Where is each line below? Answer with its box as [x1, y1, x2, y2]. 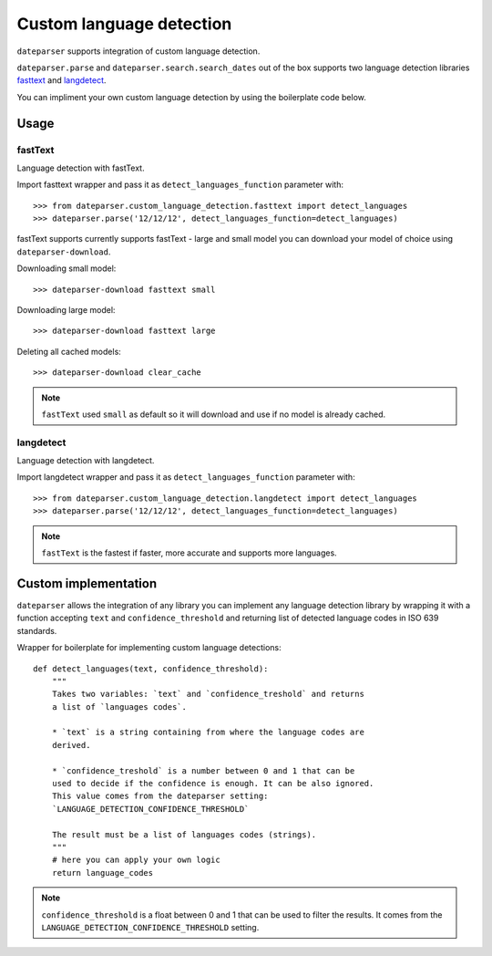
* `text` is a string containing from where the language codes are [51, 727, 364, 738]
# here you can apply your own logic [51, 855, 220, 866]
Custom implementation [16, 576, 158, 591]
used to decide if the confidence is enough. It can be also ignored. [51, 778, 374, 789]
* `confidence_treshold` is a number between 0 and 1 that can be [51, 765, 355, 775]
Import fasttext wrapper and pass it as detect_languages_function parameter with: [16, 179, 343, 191]
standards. [16, 625, 57, 636]
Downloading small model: [16, 263, 117, 274]
